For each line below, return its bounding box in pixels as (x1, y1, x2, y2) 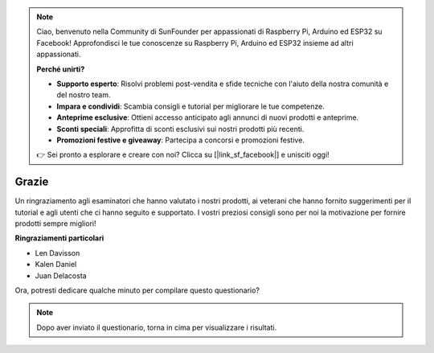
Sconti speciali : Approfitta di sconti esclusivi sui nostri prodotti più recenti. (56, 124, 305, 133)
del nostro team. (56, 90, 111, 100)
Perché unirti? (36, 64, 85, 74)
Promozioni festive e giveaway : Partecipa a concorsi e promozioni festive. (56, 135, 305, 145)
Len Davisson (35, 248, 80, 257)
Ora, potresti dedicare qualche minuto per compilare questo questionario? (14, 285, 260, 295)
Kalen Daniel (35, 260, 77, 269)
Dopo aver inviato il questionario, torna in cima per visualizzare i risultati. (36, 322, 277, 332)
